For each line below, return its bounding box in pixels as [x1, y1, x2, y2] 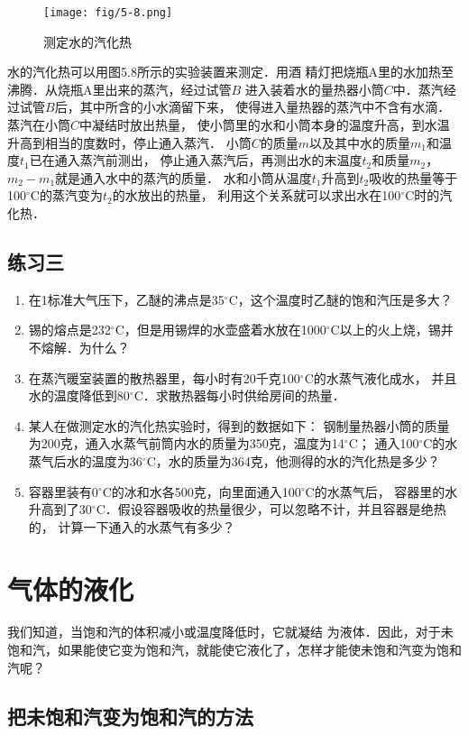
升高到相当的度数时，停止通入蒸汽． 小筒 [7, 133, 252, 152]
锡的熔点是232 [28, 320, 111, 339]
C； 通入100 [348, 434, 419, 453]
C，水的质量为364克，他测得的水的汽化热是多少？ [146, 451, 440, 470]
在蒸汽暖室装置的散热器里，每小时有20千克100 [28, 368, 300, 387]
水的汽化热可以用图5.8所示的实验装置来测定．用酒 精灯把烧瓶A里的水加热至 [7, 62, 454, 81]
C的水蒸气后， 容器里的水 [305, 482, 458, 501]
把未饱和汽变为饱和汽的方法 [7, 702, 253, 730]
